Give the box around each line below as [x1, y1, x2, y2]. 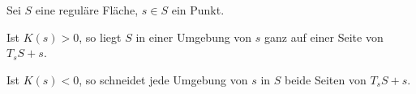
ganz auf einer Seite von [264, 28, 384, 45]
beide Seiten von [284, 71, 367, 88]
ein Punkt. [171, 2, 225, 18]
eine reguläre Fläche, [35, 2, 139, 18]
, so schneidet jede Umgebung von [79, 71, 248, 88]
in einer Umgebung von [135, 28, 252, 45]
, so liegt [79, 28, 122, 45]
